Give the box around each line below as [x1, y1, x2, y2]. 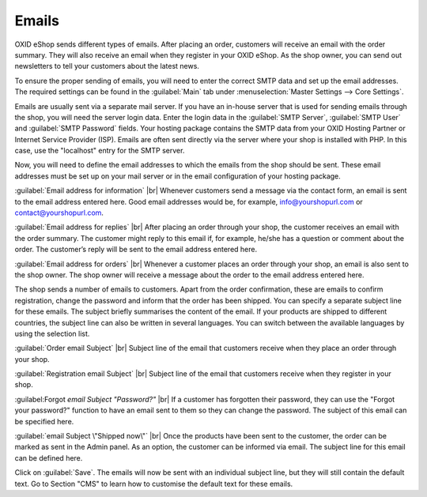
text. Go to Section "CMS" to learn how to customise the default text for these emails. [14, 479, 293, 488]
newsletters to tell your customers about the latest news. [14, 62, 199, 71]
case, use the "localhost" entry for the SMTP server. [14, 146, 185, 156]
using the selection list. [14, 329, 90, 338]
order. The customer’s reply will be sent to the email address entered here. [14, 245, 257, 254]
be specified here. [14, 416, 74, 426]
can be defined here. [14, 453, 83, 462]
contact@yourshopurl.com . [14, 208, 104, 217]
